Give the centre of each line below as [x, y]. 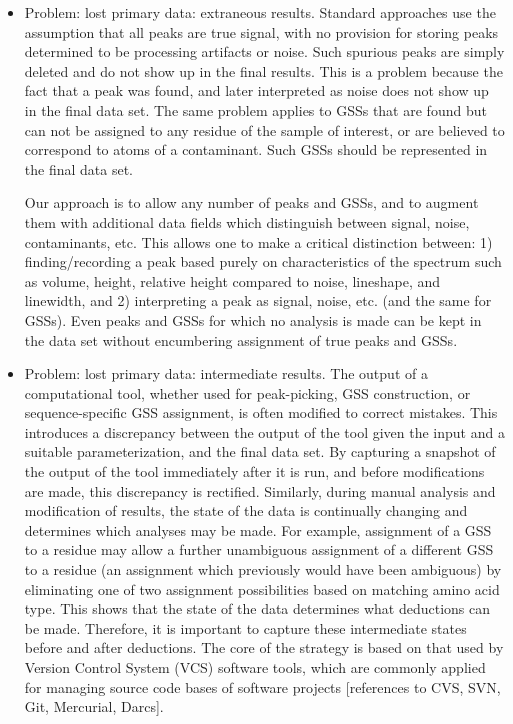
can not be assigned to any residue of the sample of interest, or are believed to [264, 129]
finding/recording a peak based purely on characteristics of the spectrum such [263, 261]
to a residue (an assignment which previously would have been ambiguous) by [263, 569]
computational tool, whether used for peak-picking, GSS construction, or [247, 392]
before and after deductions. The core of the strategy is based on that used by [264, 647]
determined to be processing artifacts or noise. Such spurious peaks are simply [264, 51]
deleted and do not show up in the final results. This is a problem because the [263, 70]
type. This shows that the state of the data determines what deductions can [257, 608]
